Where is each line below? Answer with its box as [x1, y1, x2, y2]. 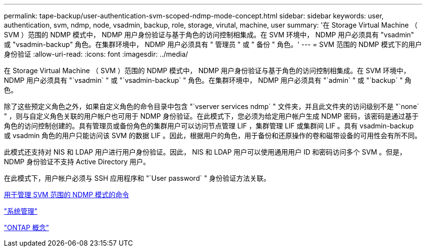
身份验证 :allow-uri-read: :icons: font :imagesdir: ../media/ [4, 50, 188, 58]
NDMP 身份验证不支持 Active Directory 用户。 [4, 157, 150, 166]
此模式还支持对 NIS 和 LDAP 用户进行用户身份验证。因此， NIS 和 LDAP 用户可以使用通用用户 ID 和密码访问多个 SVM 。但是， [4, 148, 407, 156]
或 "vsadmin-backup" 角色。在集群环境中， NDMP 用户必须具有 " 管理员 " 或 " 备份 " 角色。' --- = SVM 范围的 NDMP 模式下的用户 [4, 40, 422, 48]
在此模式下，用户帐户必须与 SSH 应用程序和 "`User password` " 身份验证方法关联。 [4, 174, 270, 182]
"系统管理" [4, 207, 38, 215]
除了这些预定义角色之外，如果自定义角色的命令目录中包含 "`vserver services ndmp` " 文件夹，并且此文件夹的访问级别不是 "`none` [4, 102, 419, 110]
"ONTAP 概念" [4, 223, 49, 232]
